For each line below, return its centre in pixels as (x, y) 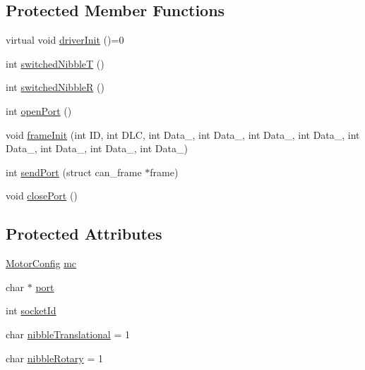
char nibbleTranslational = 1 (68, 334)
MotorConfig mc (41, 263)
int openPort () (39, 110)
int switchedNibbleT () (55, 63)
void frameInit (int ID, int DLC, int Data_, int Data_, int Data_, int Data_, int (183, 134)
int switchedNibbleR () (55, 87)
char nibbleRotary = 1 (54, 358)
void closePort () (42, 196)
